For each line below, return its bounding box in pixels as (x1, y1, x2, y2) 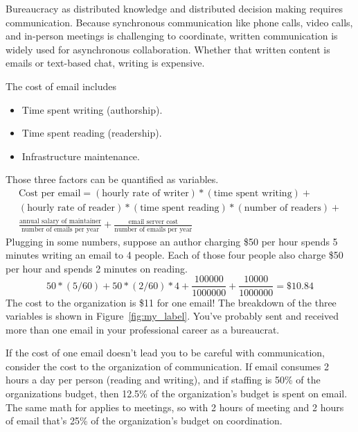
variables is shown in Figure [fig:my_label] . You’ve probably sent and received (6, 309, 339, 323)
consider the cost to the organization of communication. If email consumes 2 (6, 358, 330, 373)
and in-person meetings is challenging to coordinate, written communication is (6, 28, 338, 43)
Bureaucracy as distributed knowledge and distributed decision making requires (6, 1, 343, 15)
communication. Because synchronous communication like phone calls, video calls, (6, 15, 353, 29)
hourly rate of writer (102, 188, 189, 198)
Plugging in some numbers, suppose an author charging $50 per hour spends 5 (6, 234, 338, 248)
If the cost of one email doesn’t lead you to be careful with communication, (6, 345, 325, 360)
